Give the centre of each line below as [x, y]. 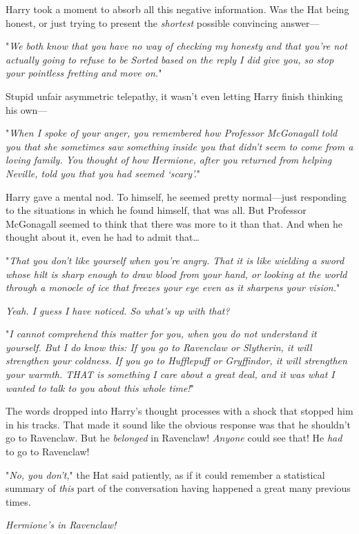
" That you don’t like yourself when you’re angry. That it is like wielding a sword [175, 260]
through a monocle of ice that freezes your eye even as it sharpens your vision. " [173, 287]
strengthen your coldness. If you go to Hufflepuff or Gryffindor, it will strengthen [176, 360]
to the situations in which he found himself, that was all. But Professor [156, 210]
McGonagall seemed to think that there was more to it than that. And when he [174, 223]
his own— [27, 109]
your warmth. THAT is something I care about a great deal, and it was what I [170, 374]
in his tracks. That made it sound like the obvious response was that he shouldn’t [178, 424]
